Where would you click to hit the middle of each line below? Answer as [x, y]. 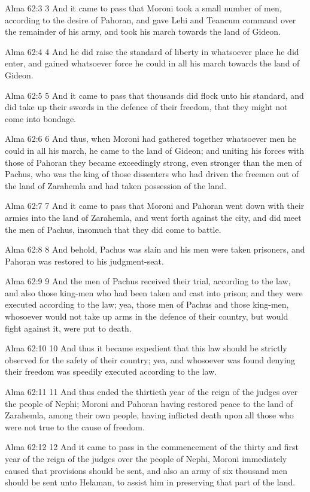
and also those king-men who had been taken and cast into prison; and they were [154, 292]
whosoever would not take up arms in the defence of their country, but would [147, 316]
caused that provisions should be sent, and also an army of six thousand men [146, 470]
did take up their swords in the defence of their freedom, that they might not [146, 107]
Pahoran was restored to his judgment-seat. [84, 261]
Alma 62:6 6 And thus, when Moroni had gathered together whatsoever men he [151, 139]
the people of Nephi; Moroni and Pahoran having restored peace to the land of [149, 403]
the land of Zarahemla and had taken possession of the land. [116, 185]
